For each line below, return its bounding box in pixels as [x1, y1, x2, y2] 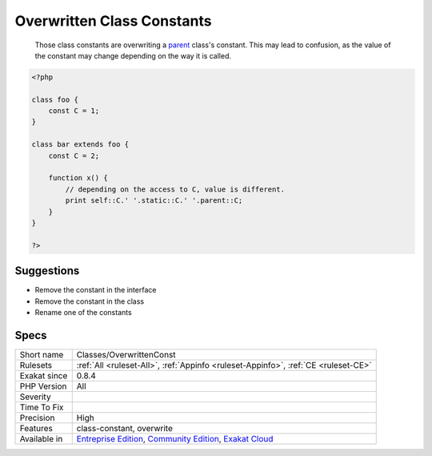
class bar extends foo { [31, 140, 130, 149]
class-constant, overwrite [76, 422, 174, 434]
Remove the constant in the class [34, 297, 144, 306]
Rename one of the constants [34, 308, 132, 317]
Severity [19, 391, 51, 402]
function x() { [48, 173, 108, 183]
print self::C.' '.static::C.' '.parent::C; [65, 196, 243, 205]
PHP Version [19, 381, 67, 392]
